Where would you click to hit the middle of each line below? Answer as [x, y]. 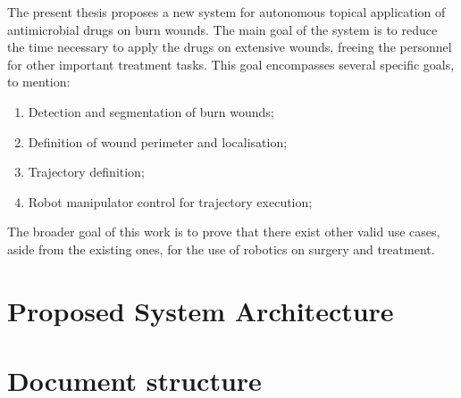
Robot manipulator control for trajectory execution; [170, 201]
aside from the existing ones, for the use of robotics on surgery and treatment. [221, 249]
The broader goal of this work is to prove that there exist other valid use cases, [224, 232]
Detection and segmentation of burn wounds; [151, 111]
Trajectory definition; [86, 172]
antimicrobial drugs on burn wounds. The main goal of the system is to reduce [222, 29]
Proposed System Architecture [201, 310]
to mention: [39, 82]
